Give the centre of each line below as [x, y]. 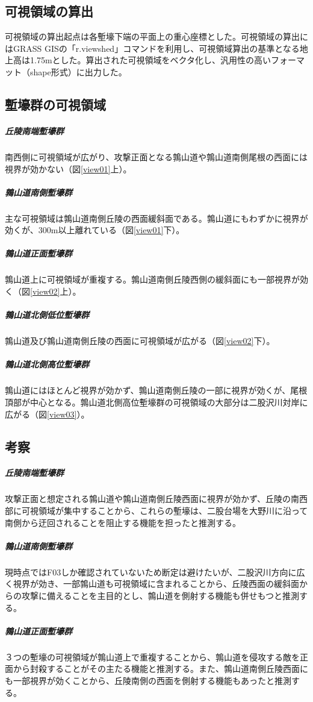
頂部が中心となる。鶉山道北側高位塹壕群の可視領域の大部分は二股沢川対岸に [156, 402]
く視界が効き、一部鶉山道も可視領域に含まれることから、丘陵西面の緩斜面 [152, 584]
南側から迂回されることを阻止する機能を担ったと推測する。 [123, 522]
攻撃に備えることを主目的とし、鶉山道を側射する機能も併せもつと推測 [160, 595]
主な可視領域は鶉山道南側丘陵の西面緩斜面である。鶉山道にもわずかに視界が [156, 218]
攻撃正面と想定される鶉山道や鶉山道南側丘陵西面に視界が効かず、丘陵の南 [152, 499]
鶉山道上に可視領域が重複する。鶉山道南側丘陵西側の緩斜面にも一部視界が [152, 279]
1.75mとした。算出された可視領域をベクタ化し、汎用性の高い [150, 60]
